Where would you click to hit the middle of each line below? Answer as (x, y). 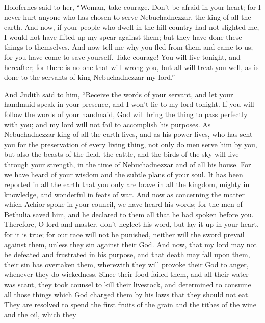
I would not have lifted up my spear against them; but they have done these (123, 37)
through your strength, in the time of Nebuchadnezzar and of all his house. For (128, 164)
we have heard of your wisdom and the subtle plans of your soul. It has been (124, 174)
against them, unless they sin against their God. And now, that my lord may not (131, 244)
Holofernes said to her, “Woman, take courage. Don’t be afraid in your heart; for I (132, 7)
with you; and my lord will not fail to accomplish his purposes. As (108, 124)
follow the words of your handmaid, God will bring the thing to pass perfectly (126, 114)
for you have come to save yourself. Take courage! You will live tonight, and (122, 56)
